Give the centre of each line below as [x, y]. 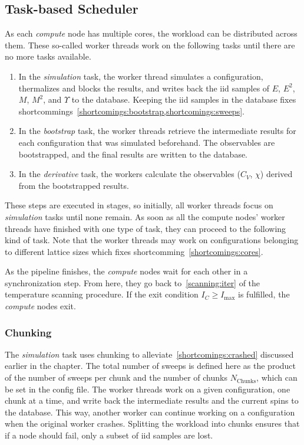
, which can [277, 377]
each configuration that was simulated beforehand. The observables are [147, 142]
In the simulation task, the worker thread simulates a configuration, [141, 76]
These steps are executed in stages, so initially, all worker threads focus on [139, 205]
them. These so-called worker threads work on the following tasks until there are [150, 45]
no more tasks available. [48, 56]
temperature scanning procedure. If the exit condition [102, 294]
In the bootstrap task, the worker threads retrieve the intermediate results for [157, 131]
